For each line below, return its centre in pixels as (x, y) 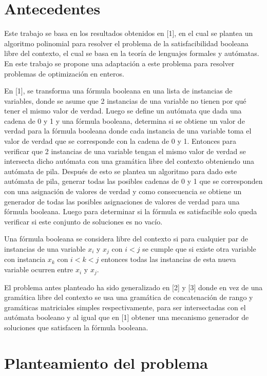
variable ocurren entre (39, 269)
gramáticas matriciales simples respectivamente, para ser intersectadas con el (125, 307)
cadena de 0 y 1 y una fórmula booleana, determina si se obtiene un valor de (125, 120)
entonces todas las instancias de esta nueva (168, 259)
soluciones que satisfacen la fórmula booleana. (76, 327)
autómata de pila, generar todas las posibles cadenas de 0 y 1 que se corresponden (133, 181)
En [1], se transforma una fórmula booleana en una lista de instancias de (118, 91)
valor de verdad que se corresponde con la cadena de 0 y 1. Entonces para (120, 141)
